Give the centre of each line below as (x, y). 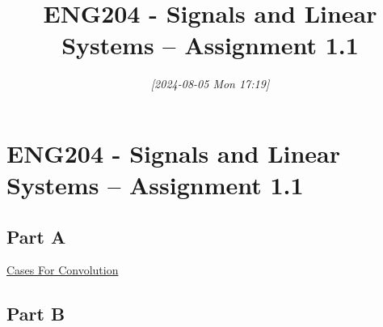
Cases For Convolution (63, 270)
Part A (36, 236)
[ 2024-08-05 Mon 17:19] (210, 84)
